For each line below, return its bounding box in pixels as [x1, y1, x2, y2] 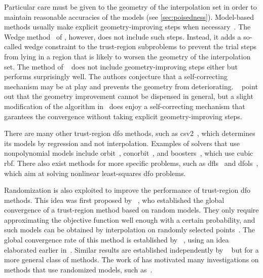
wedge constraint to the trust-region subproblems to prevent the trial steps [24, 41, 257, 52]
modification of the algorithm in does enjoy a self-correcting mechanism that [4, 100, 245, 111]
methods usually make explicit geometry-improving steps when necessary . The [4, 21, 251, 32]
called [4, 41, 22, 52]
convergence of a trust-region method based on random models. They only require [4, 204, 259, 215]
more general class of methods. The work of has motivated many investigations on [4, 254, 259, 265]
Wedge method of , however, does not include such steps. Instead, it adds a [4, 31, 241, 42]
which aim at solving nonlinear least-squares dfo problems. [4, 167, 186, 178]
